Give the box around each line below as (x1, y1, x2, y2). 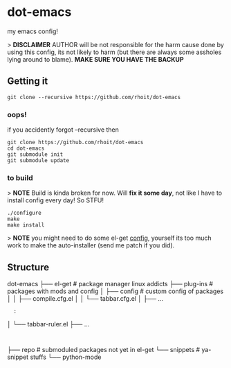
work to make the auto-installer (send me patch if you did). (7, 241, 175, 249)
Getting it (7, 76, 48, 87)
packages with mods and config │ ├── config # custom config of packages (7, 287, 223, 295)
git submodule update (7, 157, 70, 164)
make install (7, 222, 45, 229)
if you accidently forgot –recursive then (7, 125, 120, 134)
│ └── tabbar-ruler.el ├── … (7, 320, 90, 328)
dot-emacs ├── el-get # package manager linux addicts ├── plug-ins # (7, 280, 213, 288)
